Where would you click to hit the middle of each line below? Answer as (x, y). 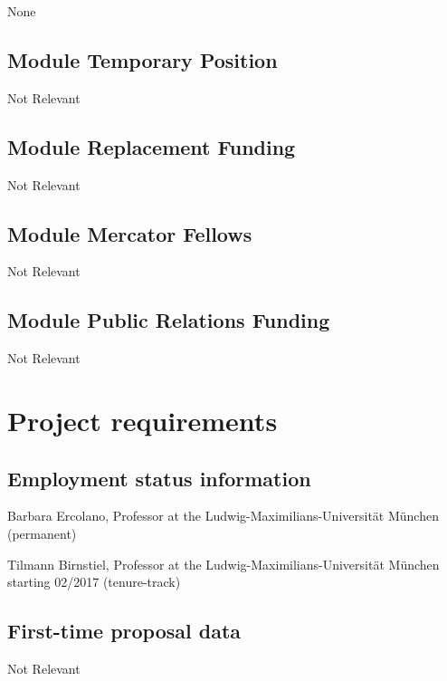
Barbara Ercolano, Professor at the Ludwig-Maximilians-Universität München (223, 516)
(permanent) (42, 533)
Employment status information (159, 478)
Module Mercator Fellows (130, 233)
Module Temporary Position (143, 59)
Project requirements (143, 420)
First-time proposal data (124, 631)
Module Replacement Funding (152, 146)
